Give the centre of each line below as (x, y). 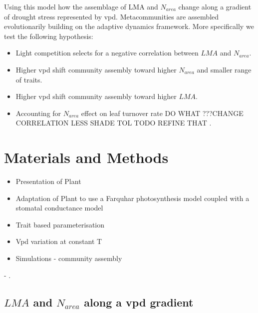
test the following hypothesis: (49, 36)
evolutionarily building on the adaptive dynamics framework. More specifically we (129, 26)
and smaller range (224, 69)
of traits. (29, 79)
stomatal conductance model (59, 208)
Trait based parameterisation (60, 224)
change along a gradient (215, 6)
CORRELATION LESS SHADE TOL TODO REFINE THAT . (114, 123)
